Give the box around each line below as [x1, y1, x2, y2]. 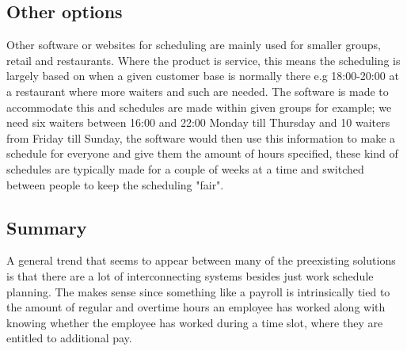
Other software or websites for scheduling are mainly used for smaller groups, [6, 36, 381, 53]
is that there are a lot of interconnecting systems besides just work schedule [6, 267, 374, 284]
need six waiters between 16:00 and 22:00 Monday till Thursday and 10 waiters [6, 114, 390, 131]
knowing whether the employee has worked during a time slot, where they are [6, 314, 383, 330]
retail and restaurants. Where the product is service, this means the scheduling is [6, 52, 401, 68]
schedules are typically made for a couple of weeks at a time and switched [6, 160, 364, 177]
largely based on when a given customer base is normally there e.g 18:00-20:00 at [6, 67, 399, 84]
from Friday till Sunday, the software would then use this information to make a [6, 129, 396, 146]
